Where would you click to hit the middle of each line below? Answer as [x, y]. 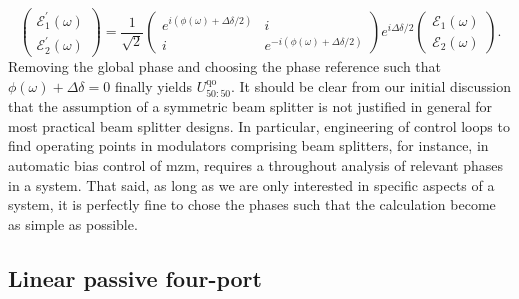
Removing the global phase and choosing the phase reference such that [225, 66]
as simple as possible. [73, 223]
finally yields [153, 85]
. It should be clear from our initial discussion [371, 85]
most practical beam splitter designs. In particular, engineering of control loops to [259, 125]
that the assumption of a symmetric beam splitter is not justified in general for [250, 106]
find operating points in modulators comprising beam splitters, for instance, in [248, 145]
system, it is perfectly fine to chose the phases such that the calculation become [252, 204]
